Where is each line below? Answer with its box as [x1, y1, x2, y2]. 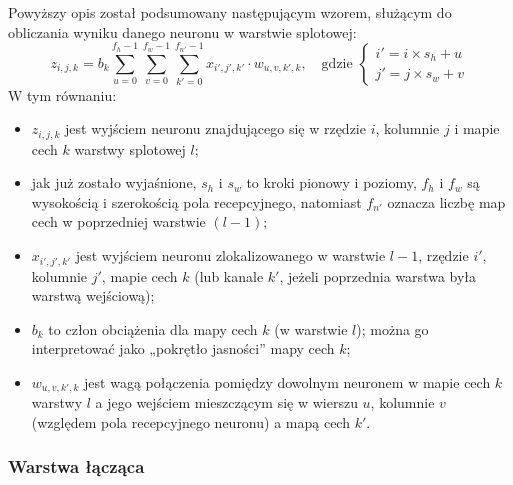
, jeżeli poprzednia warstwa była [279, 265, 477, 286]
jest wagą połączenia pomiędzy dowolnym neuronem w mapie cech [84, 371, 491, 392]
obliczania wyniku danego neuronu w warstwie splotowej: [8, 21, 357, 42]
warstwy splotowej [74, 138, 186, 159]
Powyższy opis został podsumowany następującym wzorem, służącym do [8, 2, 452, 22]
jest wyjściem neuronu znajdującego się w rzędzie [65, 118, 366, 139]
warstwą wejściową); [31, 285, 155, 306]
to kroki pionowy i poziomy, [246, 172, 417, 193]
